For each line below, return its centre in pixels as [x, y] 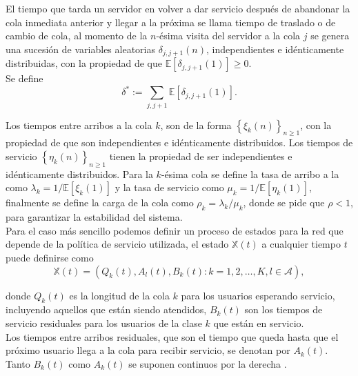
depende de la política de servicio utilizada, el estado [117, 244]
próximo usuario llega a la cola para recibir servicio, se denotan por [148, 350]
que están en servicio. [259, 323]
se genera [330, 36]
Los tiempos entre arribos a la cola [79, 125]
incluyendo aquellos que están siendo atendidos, [106, 309]
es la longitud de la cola [119, 295]
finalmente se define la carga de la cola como [100, 202]
